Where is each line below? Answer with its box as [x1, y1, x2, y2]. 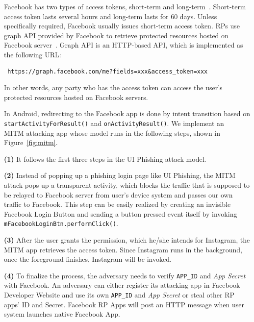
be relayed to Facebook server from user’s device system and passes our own [4, 189, 233, 199]
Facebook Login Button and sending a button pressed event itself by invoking [4, 208, 237, 219]
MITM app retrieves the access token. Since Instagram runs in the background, [4, 244, 242, 254]
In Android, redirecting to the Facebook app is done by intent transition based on [4, 108, 250, 119]
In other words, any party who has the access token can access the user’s [4, 82, 223, 93]
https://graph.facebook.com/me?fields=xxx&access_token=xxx [7, 68, 208, 75]
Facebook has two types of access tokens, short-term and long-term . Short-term [4, 1, 246, 11]
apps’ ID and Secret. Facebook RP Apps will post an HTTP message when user [4, 299, 244, 309]
